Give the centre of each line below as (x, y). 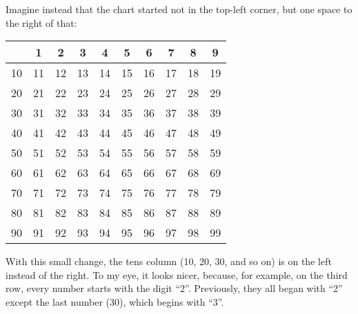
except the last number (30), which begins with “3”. (115, 301)
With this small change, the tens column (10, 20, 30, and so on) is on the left (169, 261)
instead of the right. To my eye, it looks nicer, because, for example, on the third (177, 274)
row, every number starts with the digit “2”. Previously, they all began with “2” (174, 288)
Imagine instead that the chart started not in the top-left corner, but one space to (179, 9)
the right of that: (41, 22)
